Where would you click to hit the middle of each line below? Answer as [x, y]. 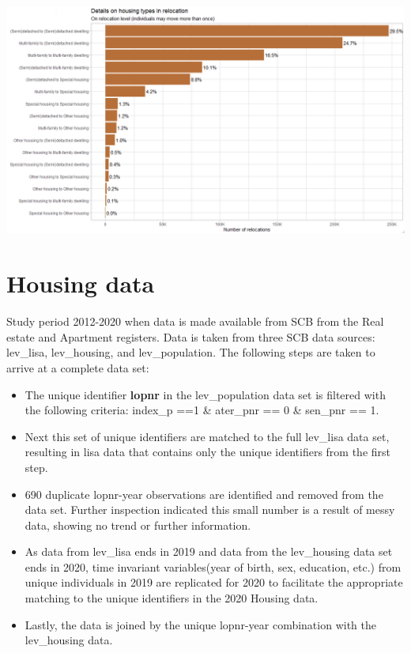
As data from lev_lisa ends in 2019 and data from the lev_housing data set [209, 551]
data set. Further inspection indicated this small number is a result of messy [210, 510]
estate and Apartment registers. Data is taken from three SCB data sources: [191, 336]
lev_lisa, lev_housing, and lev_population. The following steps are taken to [191, 352]
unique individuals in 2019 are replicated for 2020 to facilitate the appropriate [214, 582]
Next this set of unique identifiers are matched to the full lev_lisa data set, [207, 436]
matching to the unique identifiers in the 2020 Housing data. [172, 598]
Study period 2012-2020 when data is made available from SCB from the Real [195, 321]
